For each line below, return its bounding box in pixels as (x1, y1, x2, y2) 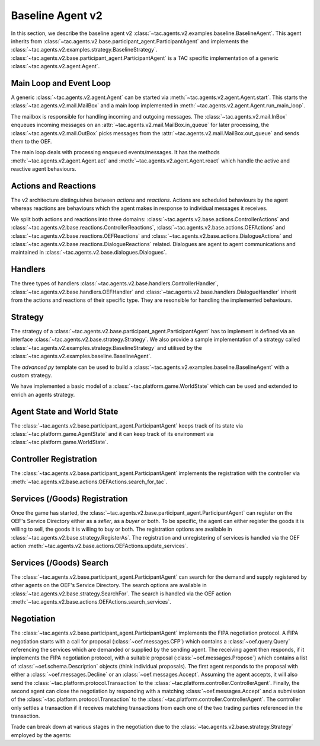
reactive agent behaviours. (11, 165, 76, 173)
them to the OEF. (11, 138, 52, 145)
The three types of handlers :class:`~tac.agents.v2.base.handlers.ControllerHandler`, (11, 280, 219, 287)
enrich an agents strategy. (11, 391, 75, 398)
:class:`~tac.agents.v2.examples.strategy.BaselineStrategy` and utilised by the (11, 344, 203, 351)
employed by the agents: (11, 731, 72, 738)
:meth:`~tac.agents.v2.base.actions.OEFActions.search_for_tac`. (11, 478, 168, 485)
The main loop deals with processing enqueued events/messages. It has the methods (11, 149, 220, 156)
